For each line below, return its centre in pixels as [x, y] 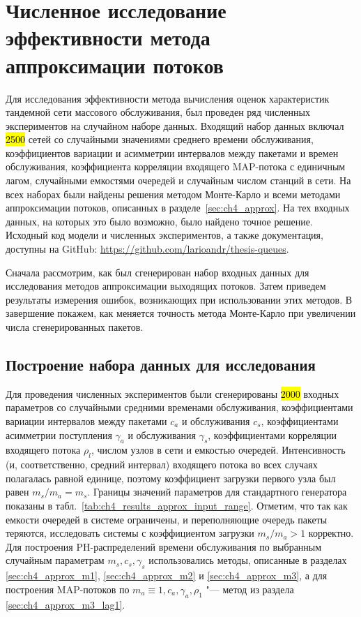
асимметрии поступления [59, 434]
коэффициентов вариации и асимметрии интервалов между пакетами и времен [172, 153]
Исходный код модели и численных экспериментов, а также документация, [164, 235]
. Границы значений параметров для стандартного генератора [217, 492]
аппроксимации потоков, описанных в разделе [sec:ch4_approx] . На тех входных [178, 208]
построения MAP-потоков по [68, 589]
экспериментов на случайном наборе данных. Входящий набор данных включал [175, 125]
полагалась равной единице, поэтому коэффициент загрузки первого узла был [171, 478]
